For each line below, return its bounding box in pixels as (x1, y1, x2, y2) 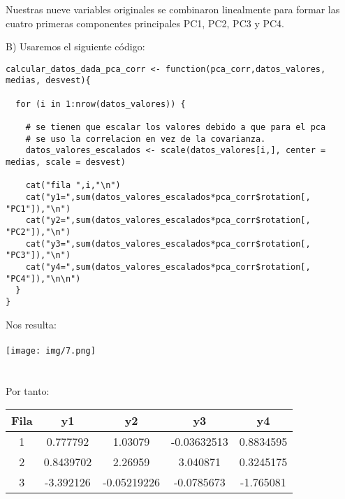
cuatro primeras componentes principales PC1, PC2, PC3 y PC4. (6, 15, 284, 30)
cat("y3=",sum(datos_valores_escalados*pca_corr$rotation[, (25, 238, 311, 249)
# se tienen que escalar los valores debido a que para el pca (25, 122, 326, 133)
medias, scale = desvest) (6, 157, 126, 168)
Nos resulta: (6, 317, 57, 331)
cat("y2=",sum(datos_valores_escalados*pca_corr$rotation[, (25, 215, 311, 226)
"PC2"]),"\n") (6, 226, 71, 237)
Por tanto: (6, 383, 50, 398)
